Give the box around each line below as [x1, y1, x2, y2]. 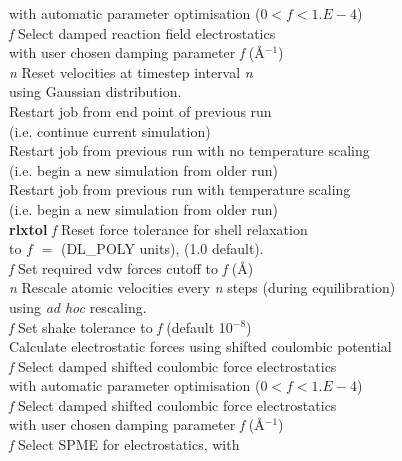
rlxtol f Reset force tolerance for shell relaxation [9, 218, 308, 239]
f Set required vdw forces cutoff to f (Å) [9, 257, 254, 278]
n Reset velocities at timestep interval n [9, 61, 253, 82]
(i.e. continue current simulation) [9, 120, 211, 141]
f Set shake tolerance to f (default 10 [9, 316, 233, 337]
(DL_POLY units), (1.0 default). [60, 238, 264, 259]
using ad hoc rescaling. [9, 296, 147, 317]
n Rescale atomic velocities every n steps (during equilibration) [9, 277, 396, 298]
